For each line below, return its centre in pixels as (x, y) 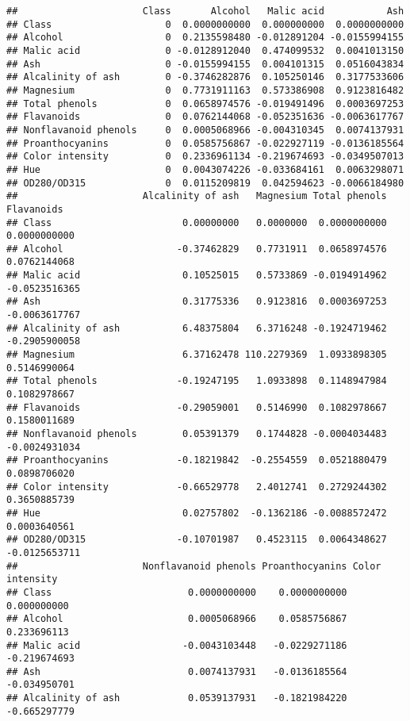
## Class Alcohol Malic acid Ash (205, 11)
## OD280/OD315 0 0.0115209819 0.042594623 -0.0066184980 (205, 183)
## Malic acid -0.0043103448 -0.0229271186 (177, 645)
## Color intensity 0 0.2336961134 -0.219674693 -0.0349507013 (205, 157)
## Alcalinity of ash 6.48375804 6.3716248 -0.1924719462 (197, 328)
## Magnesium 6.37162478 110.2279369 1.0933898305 (197, 355)
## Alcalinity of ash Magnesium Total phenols (197, 196)
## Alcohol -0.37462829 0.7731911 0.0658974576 (197, 249)
